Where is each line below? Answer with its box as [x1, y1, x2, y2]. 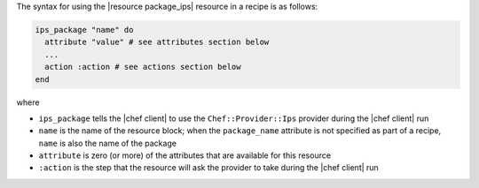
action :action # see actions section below [44, 62, 241, 72]
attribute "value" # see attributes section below [44, 37, 270, 48]
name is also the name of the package [38, 138, 177, 148]
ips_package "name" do [35, 25, 134, 34]
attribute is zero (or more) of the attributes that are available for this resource [38, 150, 332, 161]
